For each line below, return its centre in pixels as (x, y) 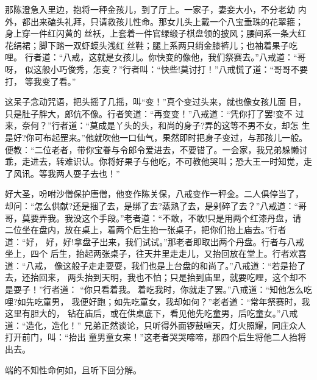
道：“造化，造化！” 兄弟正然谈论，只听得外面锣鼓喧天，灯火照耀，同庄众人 (155, 325)
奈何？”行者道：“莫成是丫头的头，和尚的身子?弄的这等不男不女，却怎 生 (166, 125)
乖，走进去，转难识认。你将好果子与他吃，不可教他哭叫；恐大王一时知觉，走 (158, 161)
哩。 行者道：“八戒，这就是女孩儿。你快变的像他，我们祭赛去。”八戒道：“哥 (155, 57)
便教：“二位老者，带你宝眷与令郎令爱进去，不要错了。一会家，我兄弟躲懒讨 (156, 149)
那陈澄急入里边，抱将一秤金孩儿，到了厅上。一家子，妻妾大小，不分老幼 (150, 9)
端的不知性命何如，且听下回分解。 (73, 369)
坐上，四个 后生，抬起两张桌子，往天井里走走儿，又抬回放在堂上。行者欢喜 (156, 253)
